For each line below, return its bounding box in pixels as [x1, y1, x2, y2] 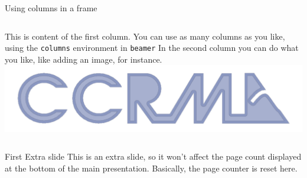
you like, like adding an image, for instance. [5, 53, 162, 65]
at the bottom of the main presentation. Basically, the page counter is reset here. [5, 161, 298, 174]
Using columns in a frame [5, 2, 97, 14]
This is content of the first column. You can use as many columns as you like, [5, 30, 285, 42]
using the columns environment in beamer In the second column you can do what [5, 41, 299, 54]
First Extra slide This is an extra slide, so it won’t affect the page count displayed [5, 150, 302, 163]
